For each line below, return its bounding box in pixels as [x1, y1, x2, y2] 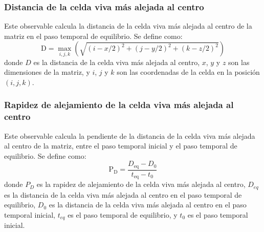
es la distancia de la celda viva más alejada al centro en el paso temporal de [4, 189, 242, 200]
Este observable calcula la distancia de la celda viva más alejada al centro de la [4, 20, 252, 31]
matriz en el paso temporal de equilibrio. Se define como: [4, 30, 183, 41]
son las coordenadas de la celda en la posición [117, 67, 260, 77]
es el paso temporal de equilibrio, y [68, 209, 178, 220]
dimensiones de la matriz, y [4, 67, 90, 77]
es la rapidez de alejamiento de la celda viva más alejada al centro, [36, 179, 246, 189]
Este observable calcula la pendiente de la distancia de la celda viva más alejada [4, 130, 255, 141]
